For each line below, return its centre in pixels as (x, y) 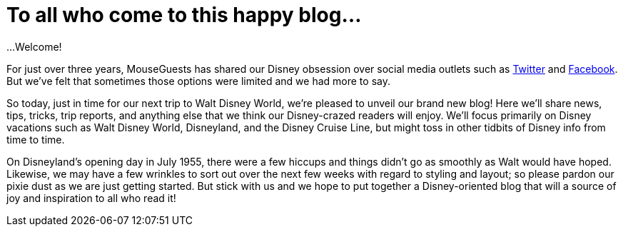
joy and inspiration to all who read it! (91, 198)
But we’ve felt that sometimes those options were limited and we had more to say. (198, 81)
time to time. (36, 139)
